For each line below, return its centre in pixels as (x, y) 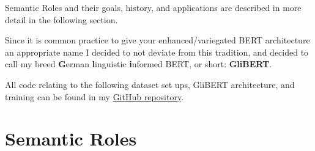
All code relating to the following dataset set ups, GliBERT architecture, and (150, 84)
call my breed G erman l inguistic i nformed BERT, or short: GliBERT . (139, 64)
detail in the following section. (61, 19)
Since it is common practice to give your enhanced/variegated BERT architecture (157, 40)
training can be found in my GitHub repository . (94, 96)
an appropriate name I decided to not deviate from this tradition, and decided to (157, 52)
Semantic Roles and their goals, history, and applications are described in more (153, 7)
